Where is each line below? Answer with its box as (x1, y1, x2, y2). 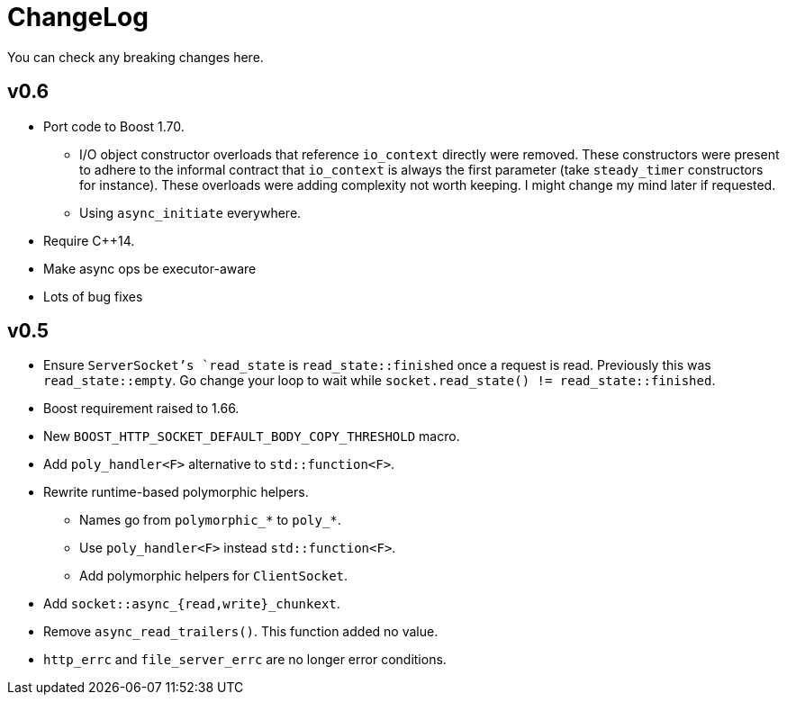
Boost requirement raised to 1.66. (43, 400, 240, 417)
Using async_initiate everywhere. (79, 204, 302, 220)
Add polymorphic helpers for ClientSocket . (79, 568, 348, 584)
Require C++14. (43, 232, 135, 248)
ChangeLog (7, 2, 149, 32)
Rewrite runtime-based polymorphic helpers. (43, 484, 309, 500)
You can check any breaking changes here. (7, 49, 264, 65)
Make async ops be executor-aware (43, 260, 257, 276)
